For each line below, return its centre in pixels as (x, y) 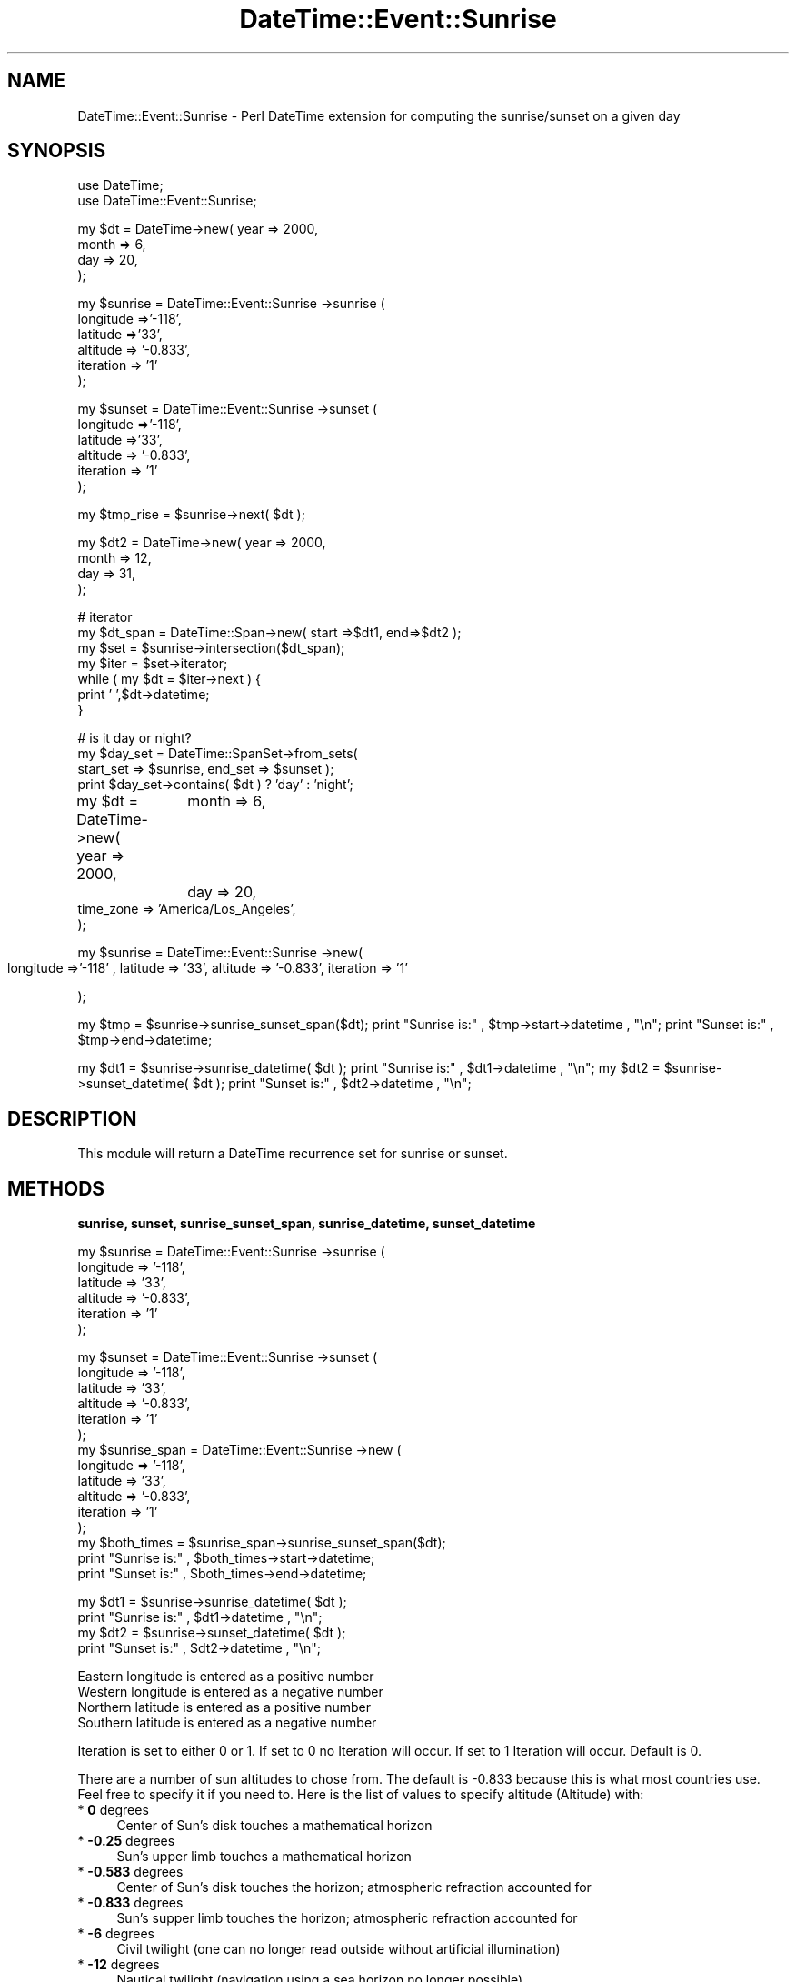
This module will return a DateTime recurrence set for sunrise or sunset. (293, 1154)
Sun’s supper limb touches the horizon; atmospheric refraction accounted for (347, 1918)
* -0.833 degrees (130, 1903)
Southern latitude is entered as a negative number (227, 1723)
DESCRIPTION (72, 1118)
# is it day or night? (134, 738)
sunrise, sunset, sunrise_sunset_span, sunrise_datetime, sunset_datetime (307, 1224)
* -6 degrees (116, 1934)
